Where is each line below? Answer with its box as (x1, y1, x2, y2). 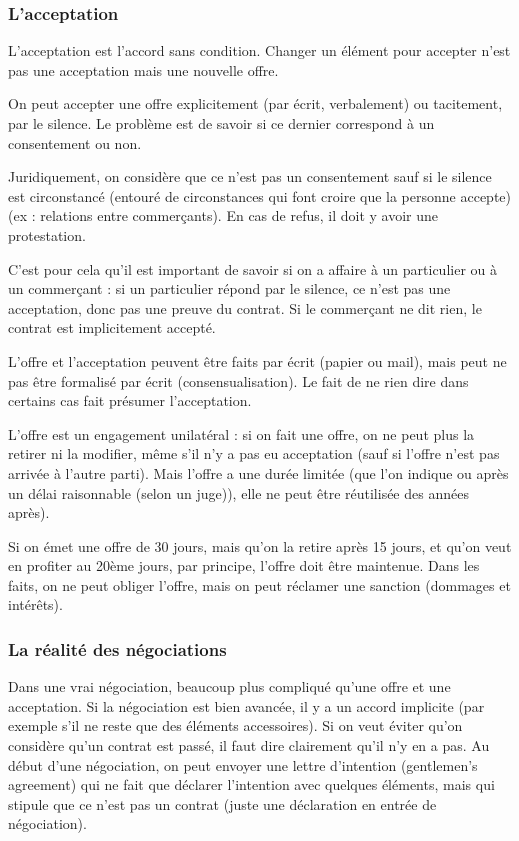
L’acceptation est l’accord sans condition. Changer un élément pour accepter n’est (8, 40, 511, 61)
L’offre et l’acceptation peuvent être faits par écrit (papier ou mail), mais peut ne (8, 350, 507, 371)
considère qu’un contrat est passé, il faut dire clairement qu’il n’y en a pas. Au (8, 735, 490, 756)
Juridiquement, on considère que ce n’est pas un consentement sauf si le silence (8, 166, 492, 187)
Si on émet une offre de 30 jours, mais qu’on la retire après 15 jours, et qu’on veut (8, 535, 512, 556)
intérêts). (8, 594, 63, 615)
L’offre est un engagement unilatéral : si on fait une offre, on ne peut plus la (8, 423, 475, 444)
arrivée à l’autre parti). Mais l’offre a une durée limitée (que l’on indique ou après (8, 462, 509, 483)
